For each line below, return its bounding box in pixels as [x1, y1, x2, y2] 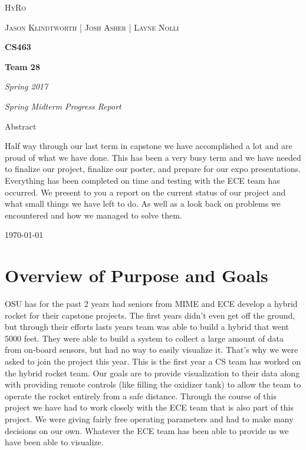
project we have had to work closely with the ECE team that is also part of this [5, 401, 294, 413]
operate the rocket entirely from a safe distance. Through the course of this [5, 389, 277, 402]
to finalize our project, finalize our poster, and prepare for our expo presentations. [5, 163, 301, 175]
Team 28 [5, 60, 40, 72]
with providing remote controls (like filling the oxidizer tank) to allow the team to [5, 378, 301, 391]
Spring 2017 [5, 80, 48, 92]
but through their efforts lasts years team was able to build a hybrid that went [5, 320, 289, 333]
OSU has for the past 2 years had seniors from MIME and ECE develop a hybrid [5, 297, 298, 310]
